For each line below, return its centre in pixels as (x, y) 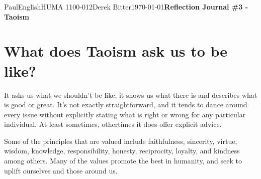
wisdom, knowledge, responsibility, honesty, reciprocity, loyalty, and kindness (122, 151)
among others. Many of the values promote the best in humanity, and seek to (123, 161)
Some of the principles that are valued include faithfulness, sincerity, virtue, (121, 141)
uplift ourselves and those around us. (61, 170)
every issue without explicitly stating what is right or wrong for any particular (125, 114)
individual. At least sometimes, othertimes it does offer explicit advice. (113, 124)
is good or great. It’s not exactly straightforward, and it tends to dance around (126, 105)
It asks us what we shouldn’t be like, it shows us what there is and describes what (131, 95)
